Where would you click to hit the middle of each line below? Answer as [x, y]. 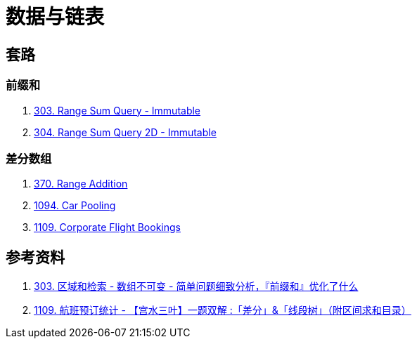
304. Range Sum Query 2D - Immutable [125, 132]
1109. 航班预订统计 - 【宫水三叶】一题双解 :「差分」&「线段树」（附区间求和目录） [223, 310]
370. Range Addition [81, 184]
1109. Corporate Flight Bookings [107, 227]
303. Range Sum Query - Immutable [117, 110]
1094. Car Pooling [75, 206]
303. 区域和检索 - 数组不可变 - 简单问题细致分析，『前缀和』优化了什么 [196, 286]
